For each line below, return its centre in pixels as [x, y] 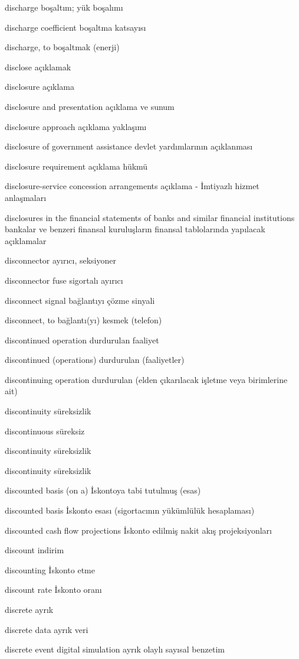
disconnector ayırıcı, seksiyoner [60, 260]
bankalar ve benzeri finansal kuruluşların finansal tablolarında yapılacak [135, 229]
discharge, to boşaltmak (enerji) [62, 47]
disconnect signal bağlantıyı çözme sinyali [80, 300]
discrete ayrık [29, 609]
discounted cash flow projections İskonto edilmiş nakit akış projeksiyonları [138, 530]
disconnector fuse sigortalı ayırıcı [64, 280]
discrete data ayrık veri [47, 629]
